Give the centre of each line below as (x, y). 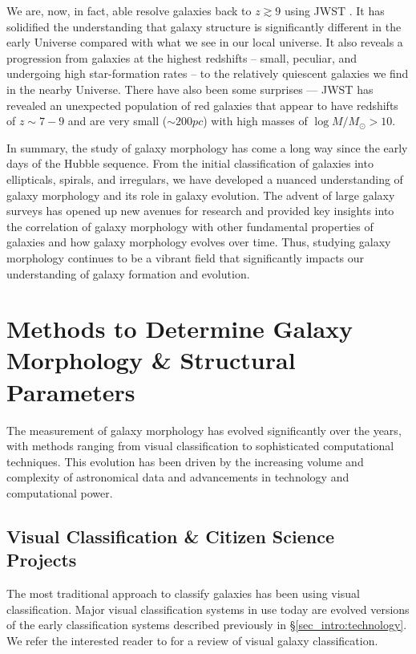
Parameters (71, 391)
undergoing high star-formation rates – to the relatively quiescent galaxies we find (208, 73)
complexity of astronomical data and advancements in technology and (178, 477)
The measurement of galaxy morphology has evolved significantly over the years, (204, 430)
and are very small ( (117, 121)
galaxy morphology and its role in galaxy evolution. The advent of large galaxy (201, 195)
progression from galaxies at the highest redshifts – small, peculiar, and (182, 57)
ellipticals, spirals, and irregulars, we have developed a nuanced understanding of (205, 179)
